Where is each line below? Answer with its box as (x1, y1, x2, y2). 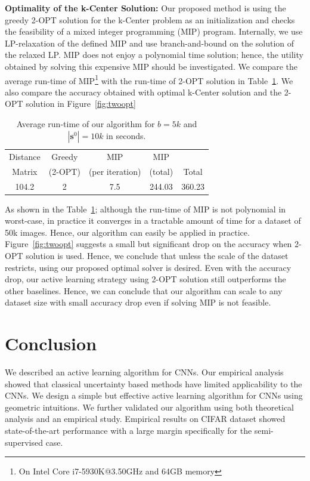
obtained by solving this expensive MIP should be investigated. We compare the (5, 60, 298, 72)
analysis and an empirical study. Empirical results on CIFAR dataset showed (5, 412, 286, 425)
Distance (9, 150, 41, 162)
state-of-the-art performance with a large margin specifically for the (5, 424, 252, 437)
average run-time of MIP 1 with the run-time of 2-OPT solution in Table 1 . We (5, 72, 293, 87)
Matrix (12, 165, 38, 177)
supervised (5, 436, 43, 448)
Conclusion (5, 331, 97, 356)
